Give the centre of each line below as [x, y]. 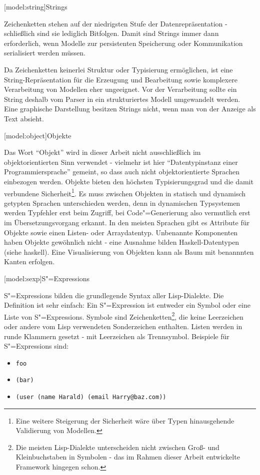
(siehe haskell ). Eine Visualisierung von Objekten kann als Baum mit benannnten [129, 251]
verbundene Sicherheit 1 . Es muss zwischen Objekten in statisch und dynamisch [125, 192]
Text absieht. [24, 118]
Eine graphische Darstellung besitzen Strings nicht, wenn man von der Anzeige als [130, 109]
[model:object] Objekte [38, 135]
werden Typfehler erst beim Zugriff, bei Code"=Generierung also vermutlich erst [127, 213]
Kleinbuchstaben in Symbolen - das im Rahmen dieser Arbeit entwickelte [128, 457]
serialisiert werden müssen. [45, 53]
